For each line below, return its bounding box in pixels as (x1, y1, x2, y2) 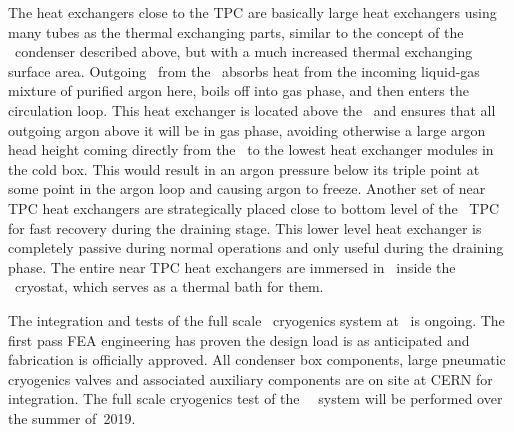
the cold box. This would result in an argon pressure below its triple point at (8, 158, 480, 179)
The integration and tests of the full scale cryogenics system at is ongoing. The (8, 309, 505, 330)
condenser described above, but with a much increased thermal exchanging (14, 41, 473, 62)
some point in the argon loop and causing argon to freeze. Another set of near (8, 178, 486, 199)
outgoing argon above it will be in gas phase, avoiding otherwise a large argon (8, 119, 486, 140)
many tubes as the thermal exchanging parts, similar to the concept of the (8, 21, 464, 42)
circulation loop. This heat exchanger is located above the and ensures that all (8, 99, 496, 120)
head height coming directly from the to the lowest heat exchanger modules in (8, 139, 494, 160)
